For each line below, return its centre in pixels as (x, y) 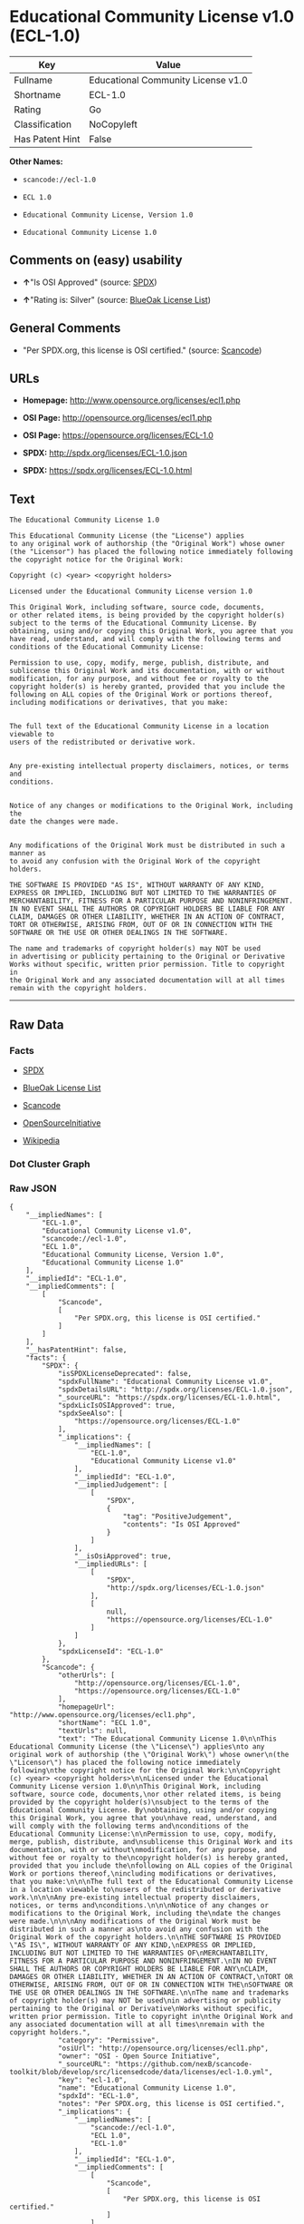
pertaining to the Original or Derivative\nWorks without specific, (141, 2009)
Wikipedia (41, 1140)
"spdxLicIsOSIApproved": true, (117, 1406)
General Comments (65, 328)
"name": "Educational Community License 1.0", (147, 2088)
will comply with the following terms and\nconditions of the (129, 1826)
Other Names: (36, 161)
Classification (43, 124)
